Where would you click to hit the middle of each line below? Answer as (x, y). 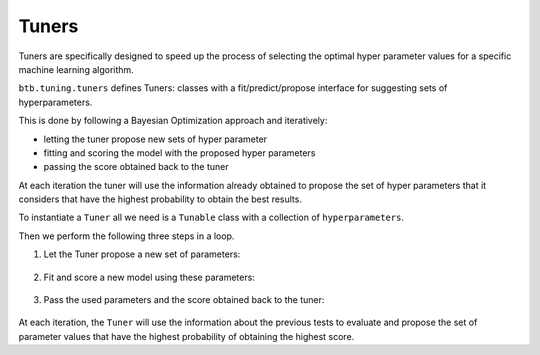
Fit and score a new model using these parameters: (149, 277)
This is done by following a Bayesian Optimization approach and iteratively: (173, 121)
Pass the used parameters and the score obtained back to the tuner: (184, 300)
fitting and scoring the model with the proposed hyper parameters (179, 152)
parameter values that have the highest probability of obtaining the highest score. (186, 336)
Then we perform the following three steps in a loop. (126, 236)
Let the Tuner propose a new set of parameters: (142, 254)
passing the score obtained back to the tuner (136, 167)
